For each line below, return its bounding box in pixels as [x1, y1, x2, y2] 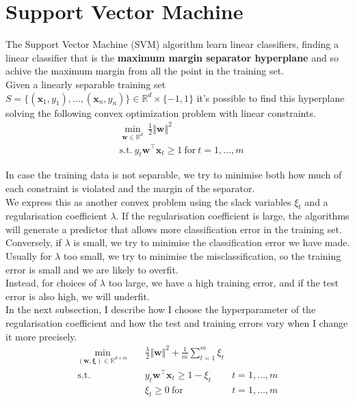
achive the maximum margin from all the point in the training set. [5, 64, 284, 78]
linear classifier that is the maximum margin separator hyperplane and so [5, 50, 339, 64]
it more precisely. [5, 329, 77, 343]
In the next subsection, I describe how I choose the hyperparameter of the [5, 302, 316, 317]
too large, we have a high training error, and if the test [108, 276, 339, 290]
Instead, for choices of [5, 276, 97, 290]
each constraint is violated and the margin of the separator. [5, 180, 255, 195]
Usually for [5, 249, 52, 263]
